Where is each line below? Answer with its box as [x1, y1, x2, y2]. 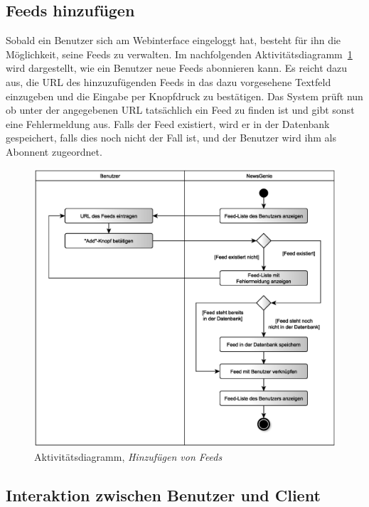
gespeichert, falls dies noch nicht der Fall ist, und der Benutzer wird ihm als [6, 130, 336, 145]
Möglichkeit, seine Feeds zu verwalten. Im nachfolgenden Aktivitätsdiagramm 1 [6, 46, 353, 61]
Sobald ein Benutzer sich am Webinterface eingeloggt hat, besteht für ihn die [6, 33, 341, 48]
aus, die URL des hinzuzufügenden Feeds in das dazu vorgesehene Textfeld [6, 74, 331, 89]
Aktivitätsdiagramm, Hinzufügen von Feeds [34, 449, 223, 464]
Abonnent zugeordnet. [6, 144, 102, 159]
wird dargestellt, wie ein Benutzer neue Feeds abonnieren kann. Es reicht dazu [6, 60, 348, 75]
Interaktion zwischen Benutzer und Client [6, 484, 321, 506]
